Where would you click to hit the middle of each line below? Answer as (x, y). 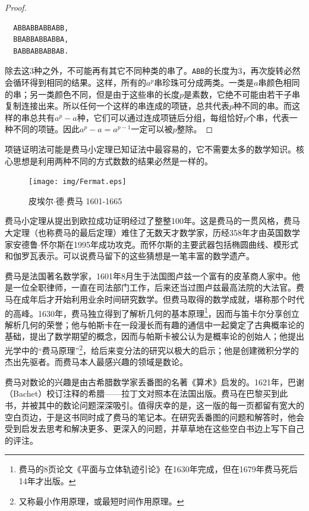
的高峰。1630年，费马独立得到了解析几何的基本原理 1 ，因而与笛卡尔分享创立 (152, 312)
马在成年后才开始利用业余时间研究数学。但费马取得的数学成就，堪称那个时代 (154, 299)
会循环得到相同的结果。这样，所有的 (75, 82)
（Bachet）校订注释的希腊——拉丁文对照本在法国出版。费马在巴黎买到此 (146, 393)
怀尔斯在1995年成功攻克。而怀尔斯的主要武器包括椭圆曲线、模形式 (169, 244)
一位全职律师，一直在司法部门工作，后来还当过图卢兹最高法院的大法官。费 (158, 287)
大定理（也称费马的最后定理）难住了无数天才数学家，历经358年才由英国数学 (152, 233)
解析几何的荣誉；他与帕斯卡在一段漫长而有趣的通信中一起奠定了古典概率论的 (154, 324)
